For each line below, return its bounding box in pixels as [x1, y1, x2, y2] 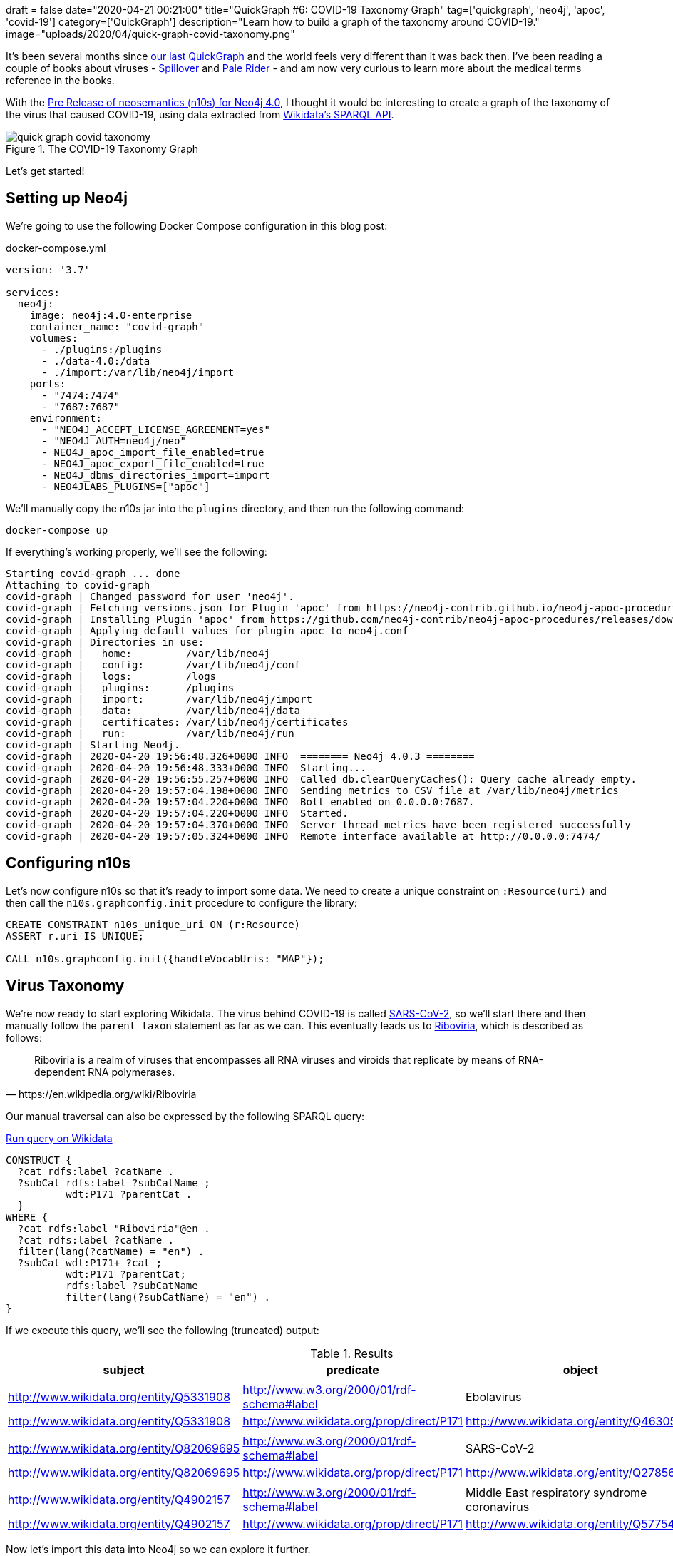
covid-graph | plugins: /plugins [6, 681, 235, 693]
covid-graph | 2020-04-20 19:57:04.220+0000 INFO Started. [6, 807, 349, 819]
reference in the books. [6, 74, 115, 86]
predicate [326, 1362, 379, 1377]
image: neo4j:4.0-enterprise [29, 309, 192, 321]
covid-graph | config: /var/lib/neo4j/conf [6, 658, 301, 671]
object [562, 1362, 598, 1377]
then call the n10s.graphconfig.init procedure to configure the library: [6, 896, 357, 909]
